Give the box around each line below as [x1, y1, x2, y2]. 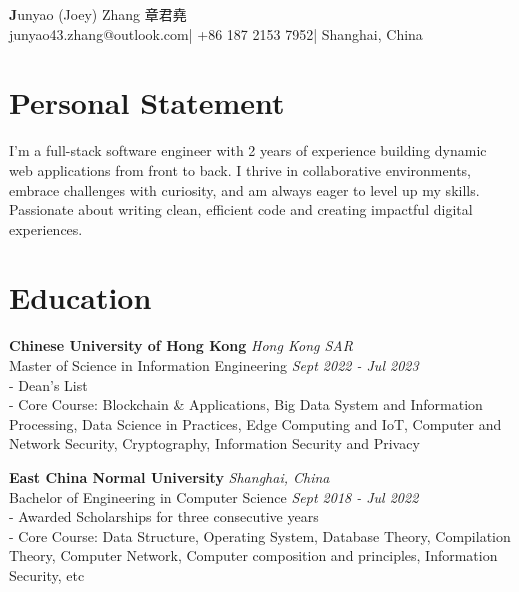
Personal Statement [9, 82, 285, 123]
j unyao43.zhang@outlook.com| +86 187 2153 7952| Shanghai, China [9, 23, 423, 44]
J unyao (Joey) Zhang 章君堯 [9, 4, 187, 24]
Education [9, 277, 152, 318]
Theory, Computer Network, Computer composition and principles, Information [9, 545, 498, 566]
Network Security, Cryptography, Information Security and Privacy [9, 433, 420, 454]
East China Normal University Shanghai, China [9, 466, 330, 487]
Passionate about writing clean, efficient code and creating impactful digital [9, 199, 473, 220]
